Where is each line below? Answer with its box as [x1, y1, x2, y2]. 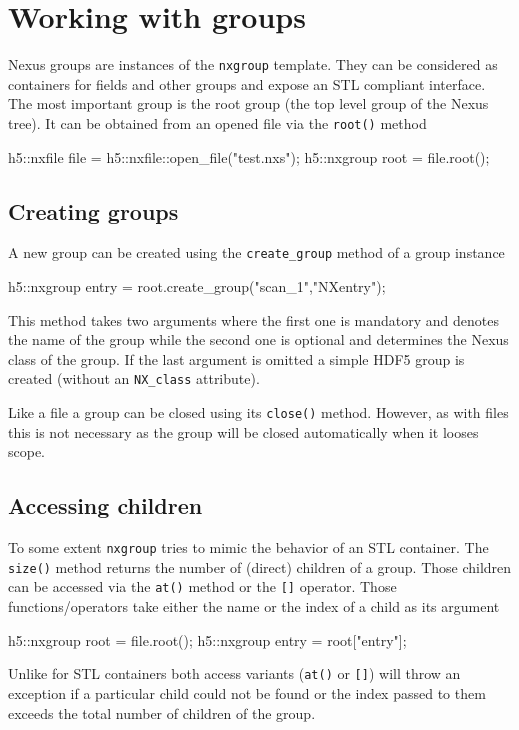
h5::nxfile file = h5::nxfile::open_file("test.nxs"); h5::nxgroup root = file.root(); [8, 146, 490, 167]
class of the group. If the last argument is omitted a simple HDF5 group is [8, 348, 465, 369]
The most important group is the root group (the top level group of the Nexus [8, 93, 489, 114]
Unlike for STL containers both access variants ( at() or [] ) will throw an [8, 663, 461, 684]
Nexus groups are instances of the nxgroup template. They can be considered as [8, 54, 498, 75]
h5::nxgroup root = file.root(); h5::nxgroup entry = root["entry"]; [8, 629, 407, 650]
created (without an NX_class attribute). [8, 368, 260, 389]
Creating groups [8, 195, 179, 226]
